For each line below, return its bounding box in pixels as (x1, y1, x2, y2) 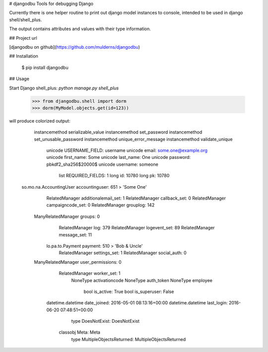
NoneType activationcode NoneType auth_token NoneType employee (71, 277, 213, 283)
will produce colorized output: (9, 118, 70, 124)
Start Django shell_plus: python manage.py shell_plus (9, 85, 119, 91)
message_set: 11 (59, 231, 92, 238)
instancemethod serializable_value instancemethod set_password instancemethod (34, 129, 202, 135)
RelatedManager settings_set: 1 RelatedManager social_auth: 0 (59, 250, 187, 256)
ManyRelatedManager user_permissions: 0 (34, 259, 122, 265)
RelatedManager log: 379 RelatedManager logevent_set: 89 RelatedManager (59, 225, 215, 231)
